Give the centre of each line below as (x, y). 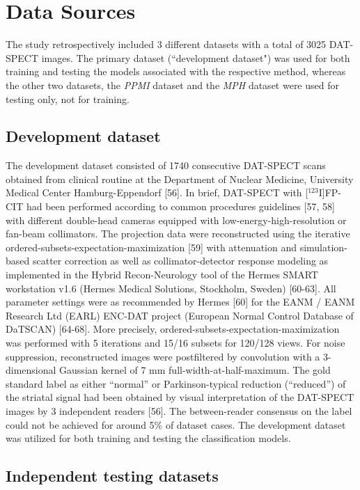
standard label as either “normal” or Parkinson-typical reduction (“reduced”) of (176, 383)
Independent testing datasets (112, 476)
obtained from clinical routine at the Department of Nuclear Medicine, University (180, 179)
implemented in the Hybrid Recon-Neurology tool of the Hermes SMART (162, 275)
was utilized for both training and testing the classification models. (148, 438)
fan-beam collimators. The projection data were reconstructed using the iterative (178, 234)
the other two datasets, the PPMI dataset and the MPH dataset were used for (172, 85)
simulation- (323, 247)
